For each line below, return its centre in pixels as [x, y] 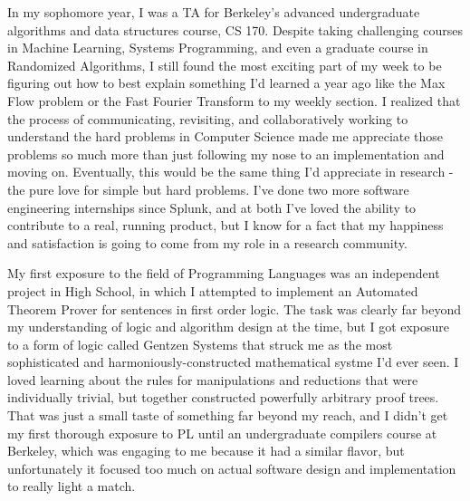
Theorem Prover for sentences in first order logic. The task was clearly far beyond [235, 308]
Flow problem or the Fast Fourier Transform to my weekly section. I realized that [234, 100]
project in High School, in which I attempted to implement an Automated [213, 290]
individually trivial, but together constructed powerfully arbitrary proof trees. [223, 397]
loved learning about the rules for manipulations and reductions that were [213, 379]
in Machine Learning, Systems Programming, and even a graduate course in [218, 48]
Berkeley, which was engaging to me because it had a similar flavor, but [206, 451]
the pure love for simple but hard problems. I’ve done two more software [208, 189]
